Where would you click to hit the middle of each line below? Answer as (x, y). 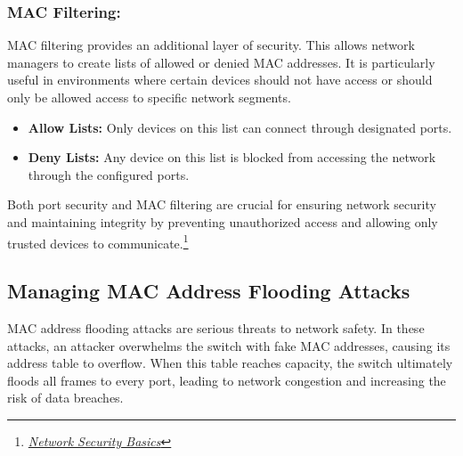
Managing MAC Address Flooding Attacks (209, 291)
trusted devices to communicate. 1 (98, 241)
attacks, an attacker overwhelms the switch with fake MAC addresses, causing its (229, 345)
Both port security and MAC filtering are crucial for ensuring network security (222, 204)
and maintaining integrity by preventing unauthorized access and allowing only (223, 221)
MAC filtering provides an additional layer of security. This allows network (211, 45)
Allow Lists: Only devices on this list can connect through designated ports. (240, 127)
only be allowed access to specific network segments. (149, 97)
